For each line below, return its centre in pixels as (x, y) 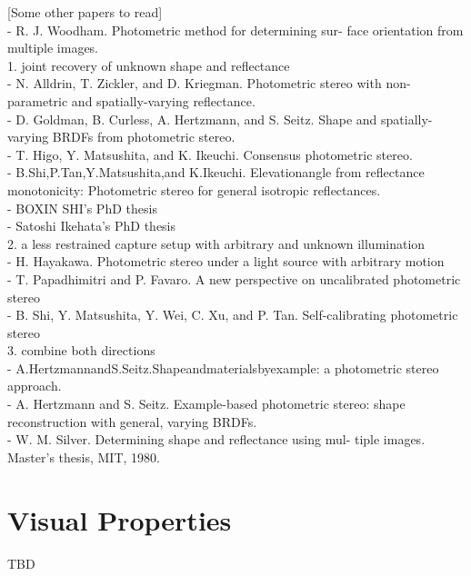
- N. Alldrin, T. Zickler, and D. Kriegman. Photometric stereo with (195, 83)
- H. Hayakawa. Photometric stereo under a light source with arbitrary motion (226, 261)
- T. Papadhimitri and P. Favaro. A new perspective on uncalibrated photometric (234, 278)
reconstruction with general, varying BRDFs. (132, 421)
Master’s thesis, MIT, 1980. (84, 457)
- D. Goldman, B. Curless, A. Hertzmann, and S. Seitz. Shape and (192, 119)
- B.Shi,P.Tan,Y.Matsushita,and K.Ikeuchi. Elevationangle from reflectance (216, 172)
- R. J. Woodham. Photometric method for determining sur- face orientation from (235, 30)
